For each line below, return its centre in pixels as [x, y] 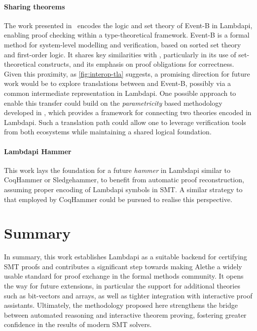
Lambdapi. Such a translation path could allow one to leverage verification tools [125, 122]
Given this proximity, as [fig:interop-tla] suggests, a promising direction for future [127, 73]
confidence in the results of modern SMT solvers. [78, 324]
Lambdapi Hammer [38, 151]
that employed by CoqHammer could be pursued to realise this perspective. [118, 199]
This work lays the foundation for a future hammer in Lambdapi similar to [117, 170]
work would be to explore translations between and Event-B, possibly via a [118, 83]
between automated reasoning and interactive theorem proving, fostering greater [125, 314]
